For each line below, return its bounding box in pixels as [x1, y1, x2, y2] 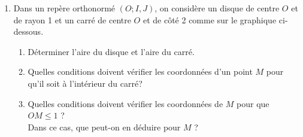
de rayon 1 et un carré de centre [13, 13, 131, 26]
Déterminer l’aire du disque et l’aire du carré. [28, 45, 195, 57]
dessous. [13, 25, 44, 38]
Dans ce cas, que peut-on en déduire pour [28, 120, 181, 133]
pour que [237, 97, 269, 109]
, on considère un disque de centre [154, 2, 280, 14]
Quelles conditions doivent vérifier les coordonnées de [28, 97, 223, 109]
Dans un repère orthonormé [13, 2, 116, 14]
